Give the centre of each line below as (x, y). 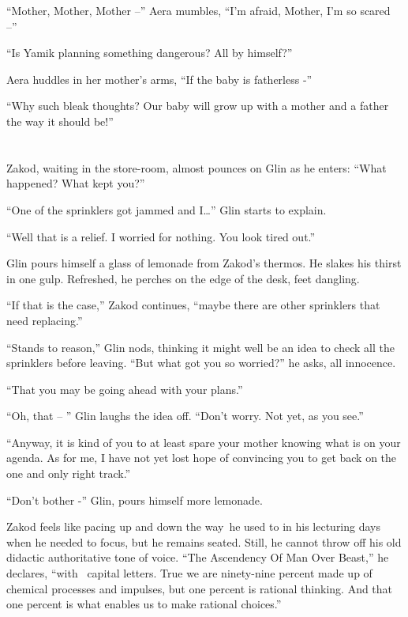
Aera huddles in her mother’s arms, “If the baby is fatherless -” (159, 79)
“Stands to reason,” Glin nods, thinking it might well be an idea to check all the (200, 347)
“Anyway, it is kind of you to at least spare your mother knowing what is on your (204, 442)
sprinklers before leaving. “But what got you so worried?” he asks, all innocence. (201, 363)
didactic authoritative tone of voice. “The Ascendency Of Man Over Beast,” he (198, 557)
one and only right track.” (69, 473)
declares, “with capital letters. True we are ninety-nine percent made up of (189, 573)
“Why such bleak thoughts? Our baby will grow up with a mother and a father (198, 106)
